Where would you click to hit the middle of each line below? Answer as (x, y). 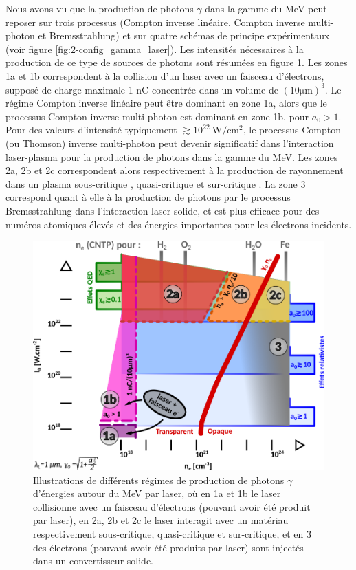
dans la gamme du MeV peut (266, 8)
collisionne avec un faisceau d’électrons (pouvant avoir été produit (172, 506)
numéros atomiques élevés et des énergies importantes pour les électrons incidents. (179, 224)
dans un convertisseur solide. (93, 561)
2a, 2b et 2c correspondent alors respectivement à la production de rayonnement (175, 170)
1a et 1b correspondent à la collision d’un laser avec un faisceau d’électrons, (165, 75)
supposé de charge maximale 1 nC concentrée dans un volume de (142, 89)
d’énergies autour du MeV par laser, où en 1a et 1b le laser (157, 493)
